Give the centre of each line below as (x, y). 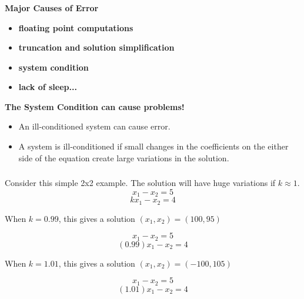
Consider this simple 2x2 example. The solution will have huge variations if (140, 183)
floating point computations (76, 27)
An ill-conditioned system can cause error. (94, 126)
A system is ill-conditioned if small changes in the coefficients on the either (153, 146)
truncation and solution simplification (96, 47)
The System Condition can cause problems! (95, 106)
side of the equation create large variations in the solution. (124, 157)
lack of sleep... (48, 87)
